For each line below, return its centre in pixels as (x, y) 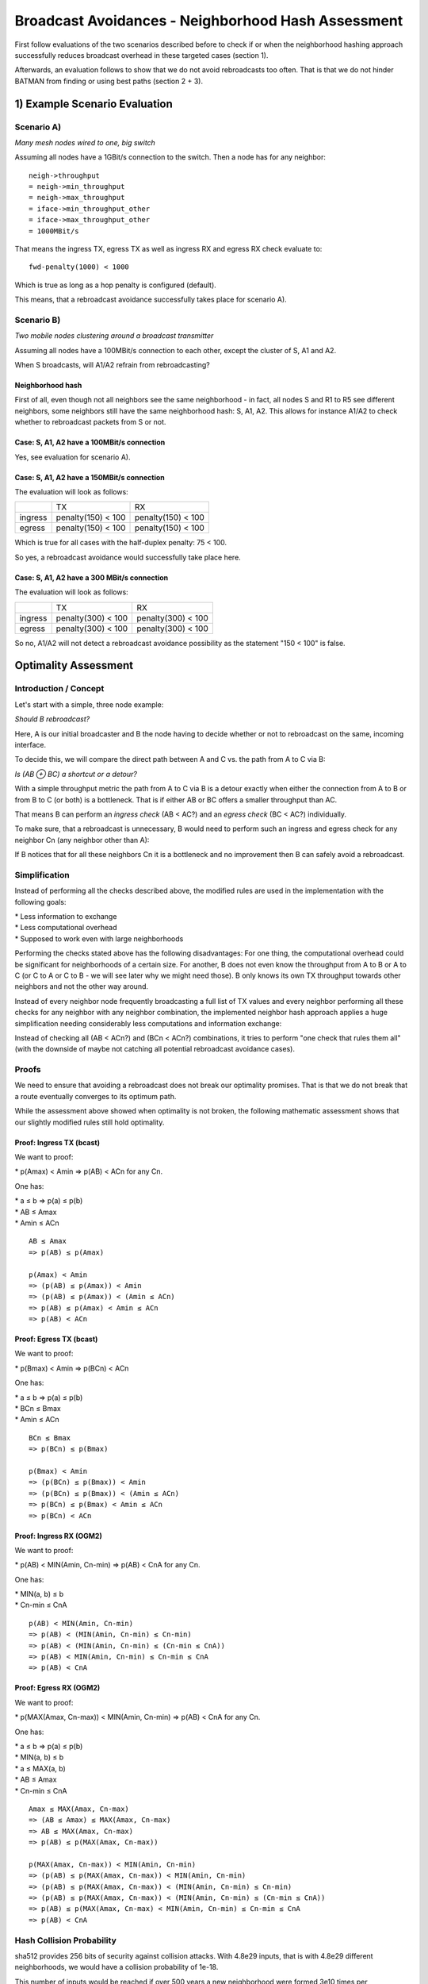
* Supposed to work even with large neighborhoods (99, 938)
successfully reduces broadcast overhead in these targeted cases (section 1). (141, 55)
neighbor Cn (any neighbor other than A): (82, 840)
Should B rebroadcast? (52, 719)
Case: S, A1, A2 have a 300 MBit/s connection (92, 577)
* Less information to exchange (66, 916)
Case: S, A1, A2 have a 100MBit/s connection (90, 442)
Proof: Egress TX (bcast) (56, 1339)
